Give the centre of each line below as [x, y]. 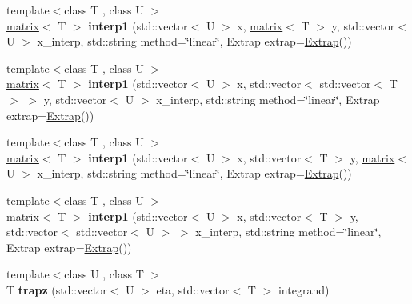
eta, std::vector [193, 289]
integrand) [304, 289]
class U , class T [104, 274]
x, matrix [260, 25]
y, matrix [372, 157]
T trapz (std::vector [57, 289]
